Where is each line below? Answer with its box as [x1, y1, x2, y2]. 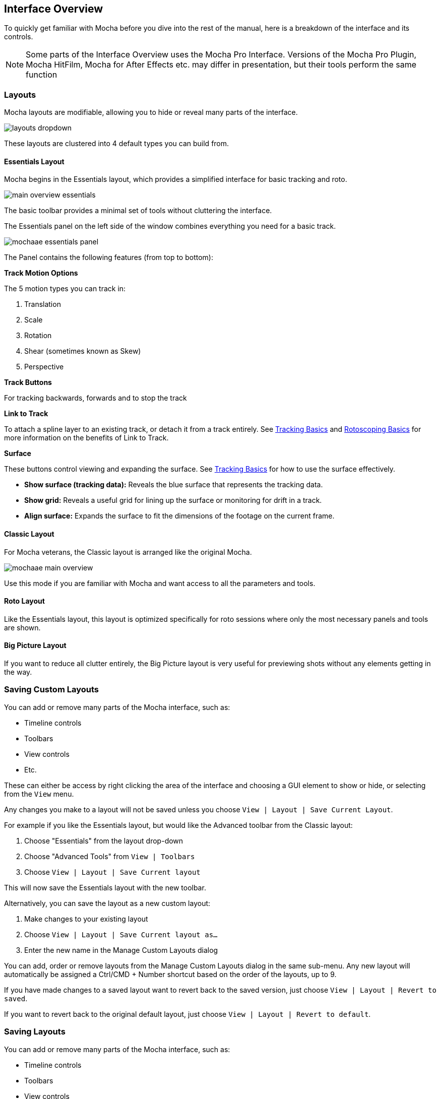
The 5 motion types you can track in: [4, 284, 126, 293]
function [26, 70, 57, 80]
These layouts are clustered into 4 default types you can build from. [4, 139, 229, 148]
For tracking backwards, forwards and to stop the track [4, 394, 187, 403]
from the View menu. [4, 789, 74, 798]
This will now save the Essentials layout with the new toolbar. [4, 883, 206, 892]
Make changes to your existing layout [24, 914, 148, 923]
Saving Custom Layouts [4, 684, 99, 695]
